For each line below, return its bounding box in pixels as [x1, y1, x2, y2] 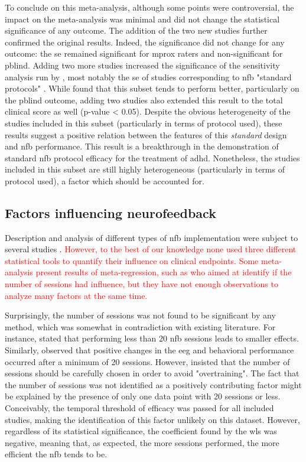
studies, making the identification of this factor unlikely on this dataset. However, [5, 413, 300, 425]
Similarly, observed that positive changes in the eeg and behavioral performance [5, 344, 294, 356]
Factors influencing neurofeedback [5, 203, 216, 222]
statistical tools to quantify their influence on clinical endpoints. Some [5, 254, 259, 266]
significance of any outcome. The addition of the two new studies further [5, 24, 268, 37]
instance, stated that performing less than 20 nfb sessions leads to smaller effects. [5, 332, 299, 344]
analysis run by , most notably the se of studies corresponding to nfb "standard [5, 70, 292, 83]
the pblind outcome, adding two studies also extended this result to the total [5, 93, 283, 106]
